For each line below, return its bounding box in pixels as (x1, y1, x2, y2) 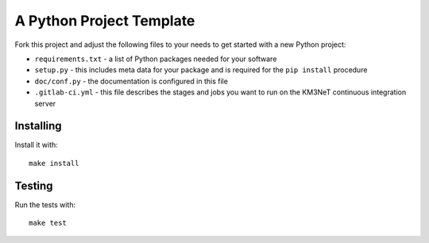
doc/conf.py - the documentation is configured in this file (34, 76, 228, 86)
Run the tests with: (14, 199, 75, 210)
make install (29, 159, 79, 168)
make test (29, 218, 67, 228)
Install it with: (14, 140, 59, 150)
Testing (14, 179, 53, 192)
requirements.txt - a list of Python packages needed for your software (34, 54, 277, 64)
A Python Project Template (14, 12, 195, 29)
